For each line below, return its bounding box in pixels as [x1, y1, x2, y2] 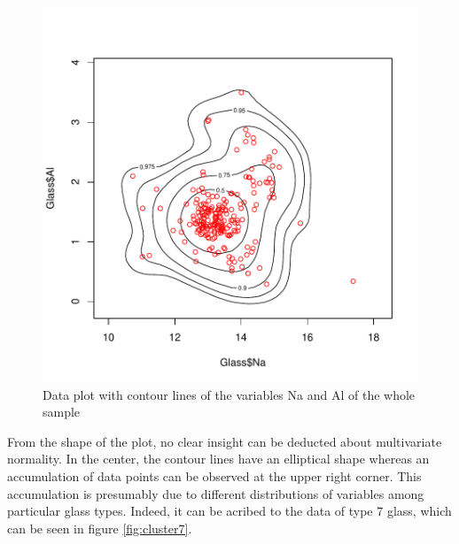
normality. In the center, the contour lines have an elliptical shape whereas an [7, 449, 430, 468]
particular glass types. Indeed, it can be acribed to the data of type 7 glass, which [7, 502, 452, 520]
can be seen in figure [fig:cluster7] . [7, 518, 192, 537]
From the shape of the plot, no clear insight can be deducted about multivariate [7, 432, 442, 450]
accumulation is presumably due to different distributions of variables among [7, 484, 424, 502]
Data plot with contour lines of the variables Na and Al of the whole [43, 385, 416, 403]
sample [43, 402, 81, 421]
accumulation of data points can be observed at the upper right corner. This [7, 466, 422, 485]
